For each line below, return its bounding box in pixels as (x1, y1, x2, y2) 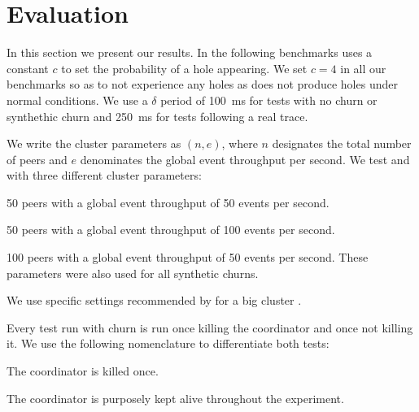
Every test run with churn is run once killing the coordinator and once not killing (7, 319, 413, 336)
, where (221, 135, 258, 152)
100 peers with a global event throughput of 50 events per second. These (7, 249, 369, 266)
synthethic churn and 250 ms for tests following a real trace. (7, 107, 308, 124)
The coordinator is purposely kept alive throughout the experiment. (7, 389, 344, 406)
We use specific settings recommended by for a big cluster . (7, 292, 302, 309)
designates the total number (272, 135, 412, 152)
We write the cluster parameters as (7, 135, 181, 152)
